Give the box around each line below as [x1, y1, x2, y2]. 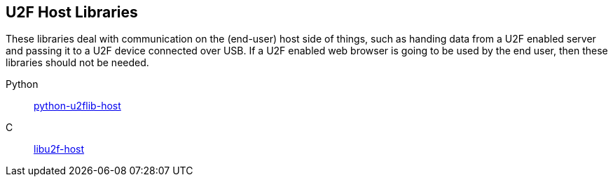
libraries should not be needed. [6, 56, 149, 69]
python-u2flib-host [34, 100, 121, 112]
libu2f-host [34, 143, 85, 156]
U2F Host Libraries [6, 3, 138, 21]
